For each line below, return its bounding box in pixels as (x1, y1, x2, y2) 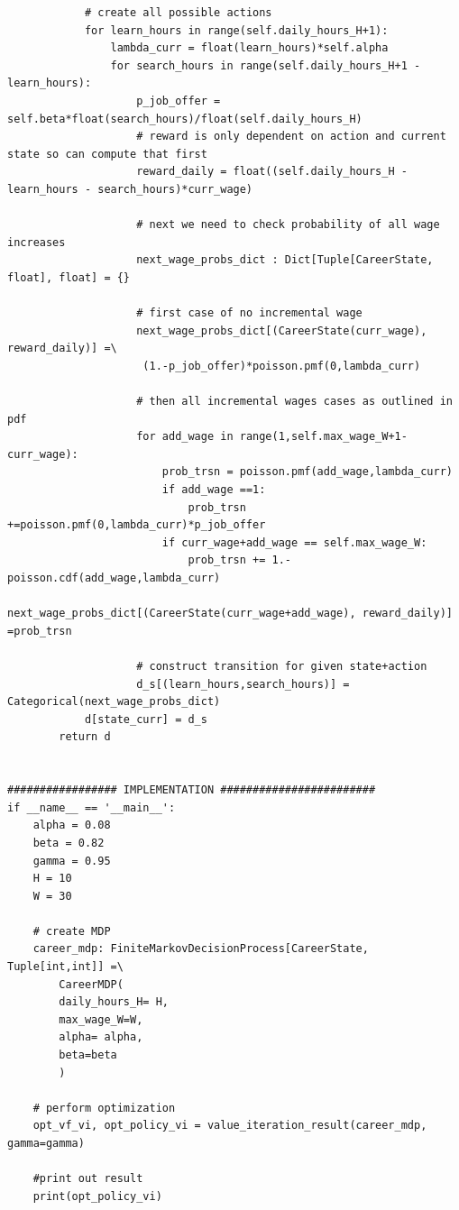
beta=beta (59, 1049, 117, 1062)
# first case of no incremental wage (136, 307, 363, 320)
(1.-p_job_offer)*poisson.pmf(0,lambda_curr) (142, 359, 421, 372)
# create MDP (32, 924, 111, 938)
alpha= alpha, (59, 1031, 143, 1044)
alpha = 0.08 (32, 819, 111, 832)
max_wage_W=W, (59, 1013, 143, 1026)
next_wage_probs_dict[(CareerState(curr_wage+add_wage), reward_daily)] (7, 607, 453, 620)
